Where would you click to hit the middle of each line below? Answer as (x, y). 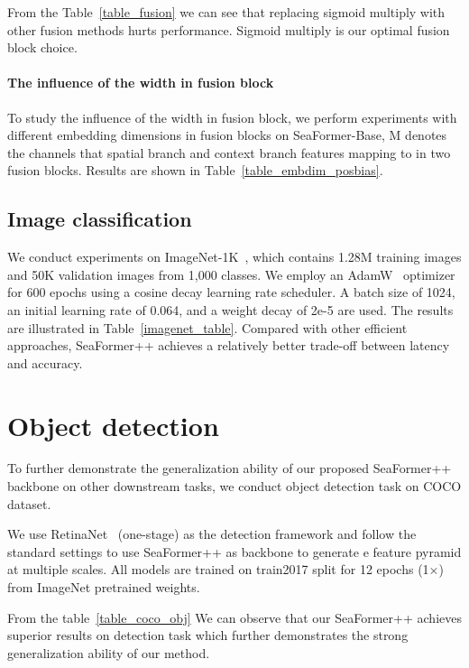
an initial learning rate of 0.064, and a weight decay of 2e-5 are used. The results (230, 309)
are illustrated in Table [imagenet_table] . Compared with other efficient (207, 327)
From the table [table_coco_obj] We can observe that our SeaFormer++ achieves (234, 617)
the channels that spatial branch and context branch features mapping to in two (229, 152)
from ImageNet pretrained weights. (104, 587)
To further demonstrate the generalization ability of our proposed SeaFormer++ (230, 468)
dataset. (29, 503)
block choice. (42, 47)
